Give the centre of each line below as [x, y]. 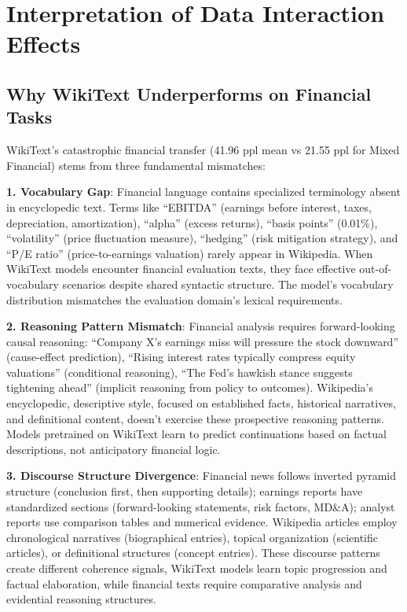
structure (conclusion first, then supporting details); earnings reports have [185, 491]
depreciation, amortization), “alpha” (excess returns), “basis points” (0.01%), [192, 222]
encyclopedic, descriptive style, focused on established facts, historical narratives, [201, 403]
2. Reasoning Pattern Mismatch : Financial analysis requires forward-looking [201, 326]
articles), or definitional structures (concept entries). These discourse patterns [193, 553]
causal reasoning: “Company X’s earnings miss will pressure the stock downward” [203, 341]
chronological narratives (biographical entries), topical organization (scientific [192, 537]
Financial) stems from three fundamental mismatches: [136, 165]
